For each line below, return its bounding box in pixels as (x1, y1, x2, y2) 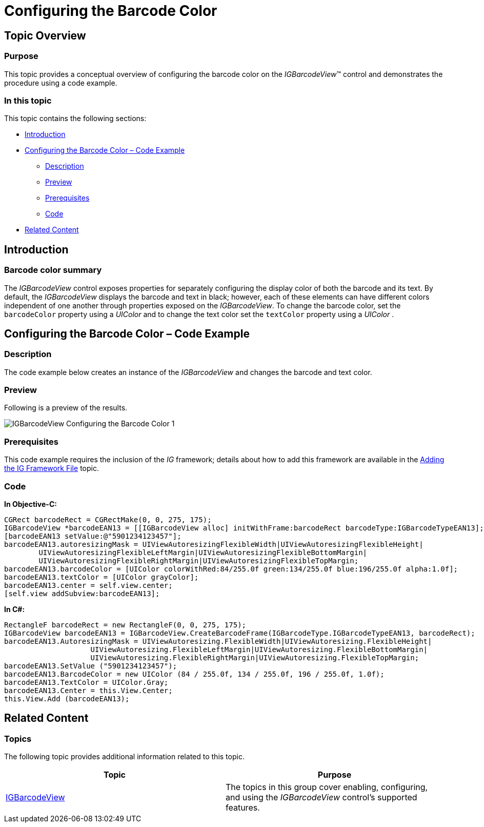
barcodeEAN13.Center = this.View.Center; (4, 686, 173, 695)
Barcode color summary (4, 265, 102, 275)
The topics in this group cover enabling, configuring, (226, 782, 428, 793)
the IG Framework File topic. (4, 464, 99, 473)
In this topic (4, 95, 52, 106)
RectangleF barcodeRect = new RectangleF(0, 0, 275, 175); (4, 620, 247, 629)
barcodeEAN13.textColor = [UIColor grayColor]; (4, 573, 199, 581)
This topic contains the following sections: (4, 114, 147, 123)
